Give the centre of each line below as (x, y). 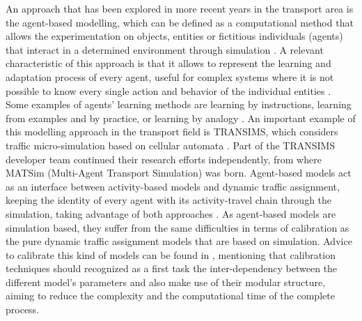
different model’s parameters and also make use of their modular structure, (166, 282)
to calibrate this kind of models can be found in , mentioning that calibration (171, 254)
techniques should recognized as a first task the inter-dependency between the (172, 268)
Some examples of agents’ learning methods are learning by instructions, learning (179, 104)
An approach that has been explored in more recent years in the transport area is (180, 8)
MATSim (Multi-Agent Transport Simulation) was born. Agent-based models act (179, 173)
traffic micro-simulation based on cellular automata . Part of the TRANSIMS (171, 145)
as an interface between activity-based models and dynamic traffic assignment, (173, 186)
